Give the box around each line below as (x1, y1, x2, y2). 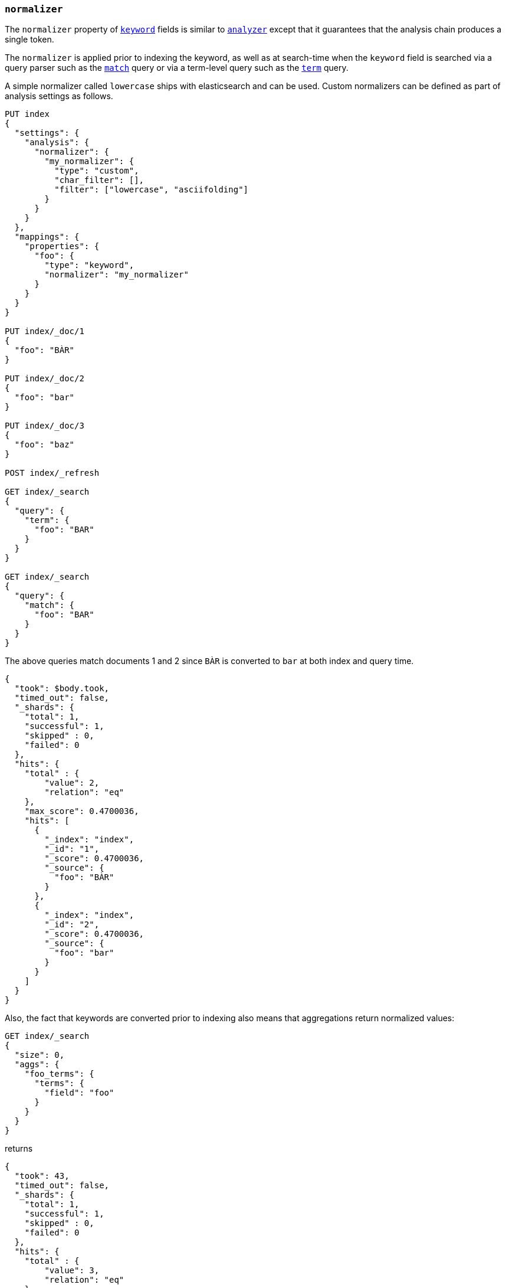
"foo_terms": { (24, 1069, 94, 1079)
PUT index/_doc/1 (5, 326, 84, 336)
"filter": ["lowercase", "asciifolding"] (54, 185, 249, 195)
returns (5, 1143, 33, 1154)
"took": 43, (14, 1171, 70, 1181)
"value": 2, (44, 778, 100, 788)
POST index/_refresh (5, 468, 100, 478)
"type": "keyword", (44, 260, 134, 270)
